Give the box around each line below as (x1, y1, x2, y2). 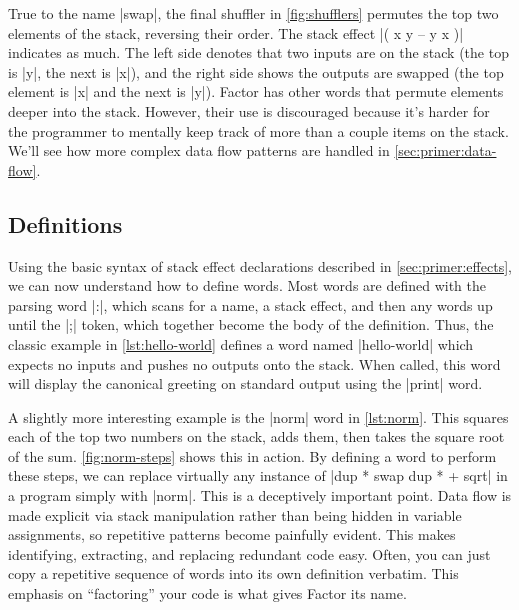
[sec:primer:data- (394, 140, 497, 161)
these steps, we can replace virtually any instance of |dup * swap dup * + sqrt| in (8, 465, 508, 486)
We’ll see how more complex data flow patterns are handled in (8, 140, 390, 161)
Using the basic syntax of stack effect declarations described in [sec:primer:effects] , (8, 255, 512, 276)
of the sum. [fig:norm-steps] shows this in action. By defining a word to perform (8, 445, 497, 466)
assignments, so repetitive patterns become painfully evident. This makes (8, 524, 456, 545)
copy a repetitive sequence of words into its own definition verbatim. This (8, 563, 459, 584)
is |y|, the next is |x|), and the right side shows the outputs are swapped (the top (8, 61, 504, 82)
